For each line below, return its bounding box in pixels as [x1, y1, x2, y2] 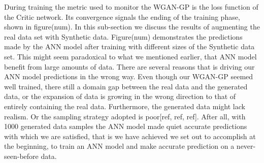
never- [236, 141, 256, 151]
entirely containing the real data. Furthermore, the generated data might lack [4, 101, 245, 111]
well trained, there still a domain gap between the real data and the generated [4, 81, 248, 91]
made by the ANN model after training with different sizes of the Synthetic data [4, 41, 255, 52]
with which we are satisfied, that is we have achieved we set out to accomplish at [4, 131, 256, 141]
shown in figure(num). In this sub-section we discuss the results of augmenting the [4, 21, 260, 32]
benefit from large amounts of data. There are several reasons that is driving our [4, 61, 255, 72]
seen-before [4, 150, 39, 161]
